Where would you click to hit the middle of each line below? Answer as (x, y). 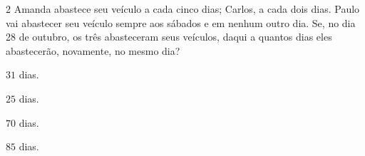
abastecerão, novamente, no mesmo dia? (93, 50)
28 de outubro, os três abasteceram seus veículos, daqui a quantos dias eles (169, 37)
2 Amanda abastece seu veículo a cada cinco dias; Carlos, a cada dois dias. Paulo (183, 9)
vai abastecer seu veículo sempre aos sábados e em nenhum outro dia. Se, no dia (181, 22)
